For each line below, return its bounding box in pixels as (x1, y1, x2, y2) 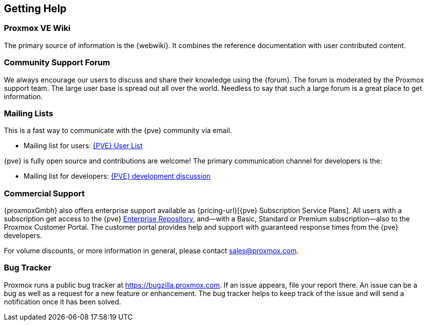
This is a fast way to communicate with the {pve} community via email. (4, 126, 232, 135)
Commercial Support (4, 188, 85, 198)
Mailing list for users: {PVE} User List (24, 141, 143, 150)
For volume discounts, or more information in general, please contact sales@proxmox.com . (4, 246, 299, 255)
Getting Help (4, 2, 67, 15)
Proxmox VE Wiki (4, 23, 71, 33)
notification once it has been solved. (4, 297, 121, 306)
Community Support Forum (4, 57, 110, 68)
